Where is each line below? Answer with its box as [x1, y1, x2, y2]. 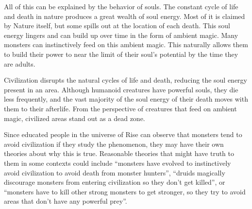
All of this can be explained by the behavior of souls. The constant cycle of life [4, 1, 238, 11]
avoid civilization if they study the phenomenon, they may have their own [4, 139, 224, 149]
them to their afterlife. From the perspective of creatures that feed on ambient [4, 103, 237, 113]
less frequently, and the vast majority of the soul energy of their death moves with [4, 94, 248, 104]
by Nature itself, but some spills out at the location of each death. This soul [4, 20, 230, 31]
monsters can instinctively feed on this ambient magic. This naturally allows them [4, 39, 248, 50]
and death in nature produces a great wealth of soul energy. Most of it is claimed [4, 11, 245, 21]
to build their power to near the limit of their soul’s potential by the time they [4, 49, 238, 59]
